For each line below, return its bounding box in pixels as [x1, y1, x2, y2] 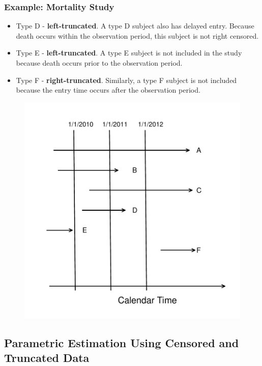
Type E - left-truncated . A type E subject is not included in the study [16, 47, 242, 58]
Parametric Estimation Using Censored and [4, 334, 239, 350]
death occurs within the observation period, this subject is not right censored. [16, 30, 259, 41]
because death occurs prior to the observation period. [16, 58, 183, 68]
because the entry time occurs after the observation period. [16, 85, 200, 95]
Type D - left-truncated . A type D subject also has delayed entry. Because [16, 20, 254, 31]
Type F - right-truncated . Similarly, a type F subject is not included [16, 74, 237, 85]
